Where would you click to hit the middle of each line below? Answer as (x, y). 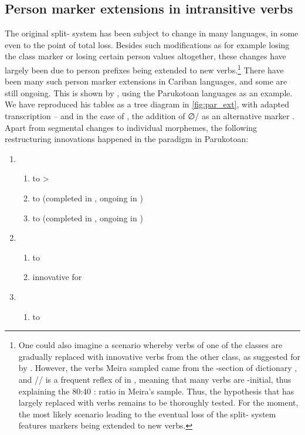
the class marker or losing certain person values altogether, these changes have (145, 56)
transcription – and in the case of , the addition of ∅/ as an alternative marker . (150, 116)
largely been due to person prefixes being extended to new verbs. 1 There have (144, 69)
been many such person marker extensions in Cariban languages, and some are (146, 81)
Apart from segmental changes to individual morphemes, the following (131, 127)
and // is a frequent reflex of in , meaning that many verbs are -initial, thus (155, 379)
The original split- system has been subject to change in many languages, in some (152, 33)
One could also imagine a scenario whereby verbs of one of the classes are (150, 345)
